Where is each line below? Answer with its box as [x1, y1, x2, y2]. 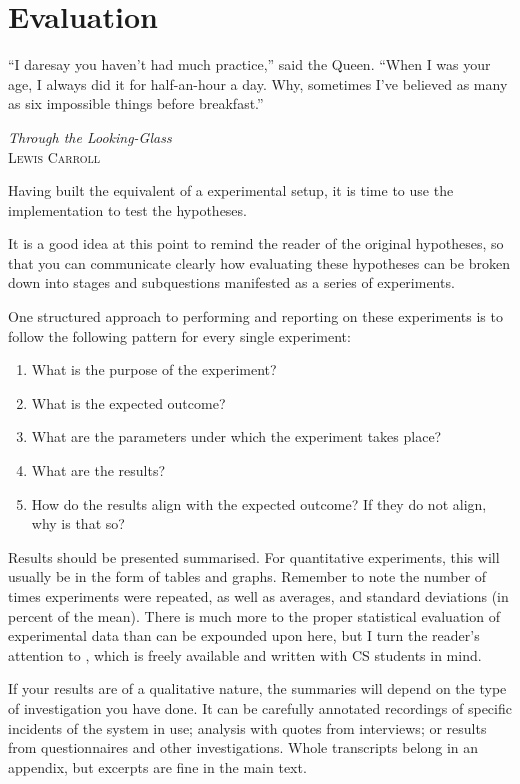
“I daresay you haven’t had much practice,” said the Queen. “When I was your [8, 54, 491, 75]
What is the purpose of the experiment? [31, 359, 277, 380]
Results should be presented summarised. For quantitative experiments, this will [8, 546, 500, 567]
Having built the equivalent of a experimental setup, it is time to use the [8, 180, 454, 201]
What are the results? [31, 460, 166, 481]
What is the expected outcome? [31, 392, 226, 413]
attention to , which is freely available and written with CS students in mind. [8, 644, 482, 665]
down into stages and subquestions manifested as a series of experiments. [8, 272, 455, 293]
